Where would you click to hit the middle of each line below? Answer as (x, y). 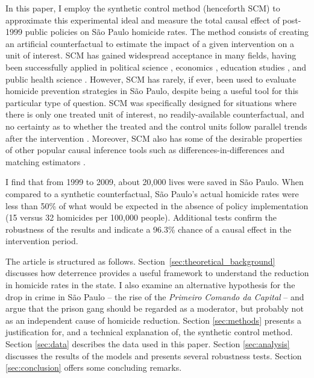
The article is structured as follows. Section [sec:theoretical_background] (140, 261)
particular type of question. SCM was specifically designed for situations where (151, 102)
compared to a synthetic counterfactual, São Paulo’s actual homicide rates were (152, 193)
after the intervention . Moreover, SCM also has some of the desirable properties (154, 138)
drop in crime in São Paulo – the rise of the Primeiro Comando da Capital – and (155, 296)
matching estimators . (46, 161)
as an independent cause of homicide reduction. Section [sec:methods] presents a (153, 320)
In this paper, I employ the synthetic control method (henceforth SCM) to (143, 8)
